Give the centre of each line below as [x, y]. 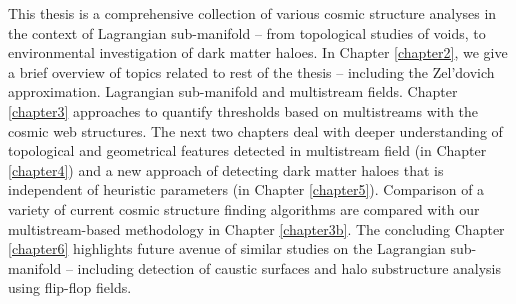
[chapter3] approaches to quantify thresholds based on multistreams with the [243, 110]
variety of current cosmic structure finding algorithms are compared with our [244, 208]
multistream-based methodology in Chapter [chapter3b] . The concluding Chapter [256, 228]
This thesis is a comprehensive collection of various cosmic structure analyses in [252, 13]
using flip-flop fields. [70, 287]
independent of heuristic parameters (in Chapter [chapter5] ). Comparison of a [246, 189]
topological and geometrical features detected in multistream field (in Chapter [247, 150]
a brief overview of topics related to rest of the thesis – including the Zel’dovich [251, 71]
